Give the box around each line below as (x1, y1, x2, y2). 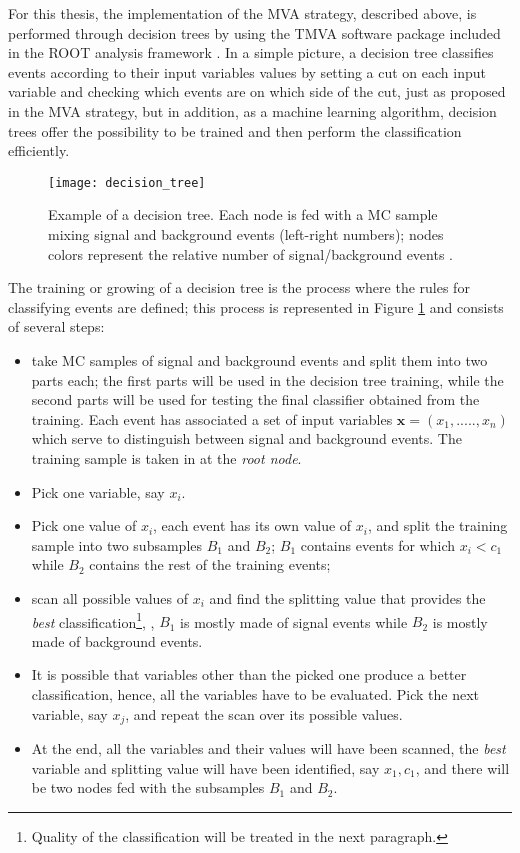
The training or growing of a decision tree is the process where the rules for (8, 277, 470, 298)
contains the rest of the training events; (89, 554, 331, 575)
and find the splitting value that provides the (209, 587, 486, 608)
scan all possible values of (31, 587, 189, 608)
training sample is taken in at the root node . (31, 447, 302, 468)
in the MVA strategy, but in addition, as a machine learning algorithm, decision (8, 100, 497, 121)
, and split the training (367, 515, 508, 536)
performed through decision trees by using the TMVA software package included (8, 22, 501, 43)
